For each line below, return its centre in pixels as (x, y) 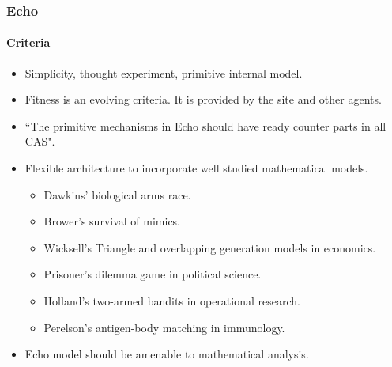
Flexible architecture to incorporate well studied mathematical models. (196, 168)
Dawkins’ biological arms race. (117, 194)
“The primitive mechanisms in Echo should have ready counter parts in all (205, 125)
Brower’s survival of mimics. (112, 221)
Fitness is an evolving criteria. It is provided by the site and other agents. (203, 99)
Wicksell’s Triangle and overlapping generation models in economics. (210, 247)
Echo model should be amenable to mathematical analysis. (167, 354)
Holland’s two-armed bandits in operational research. (172, 300)
